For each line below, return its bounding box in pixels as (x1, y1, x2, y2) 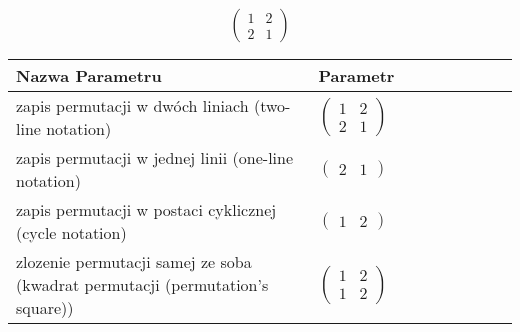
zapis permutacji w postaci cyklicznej (16, 198, 277, 222)
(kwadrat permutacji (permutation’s (16, 273, 269, 297)
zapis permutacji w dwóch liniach (16, 94, 249, 118)
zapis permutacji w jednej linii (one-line (16, 146, 294, 170)
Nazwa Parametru (16, 64, 162, 88)
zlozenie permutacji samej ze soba (16, 250, 252, 274)
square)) (16, 296, 74, 320)
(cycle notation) (16, 221, 127, 245)
